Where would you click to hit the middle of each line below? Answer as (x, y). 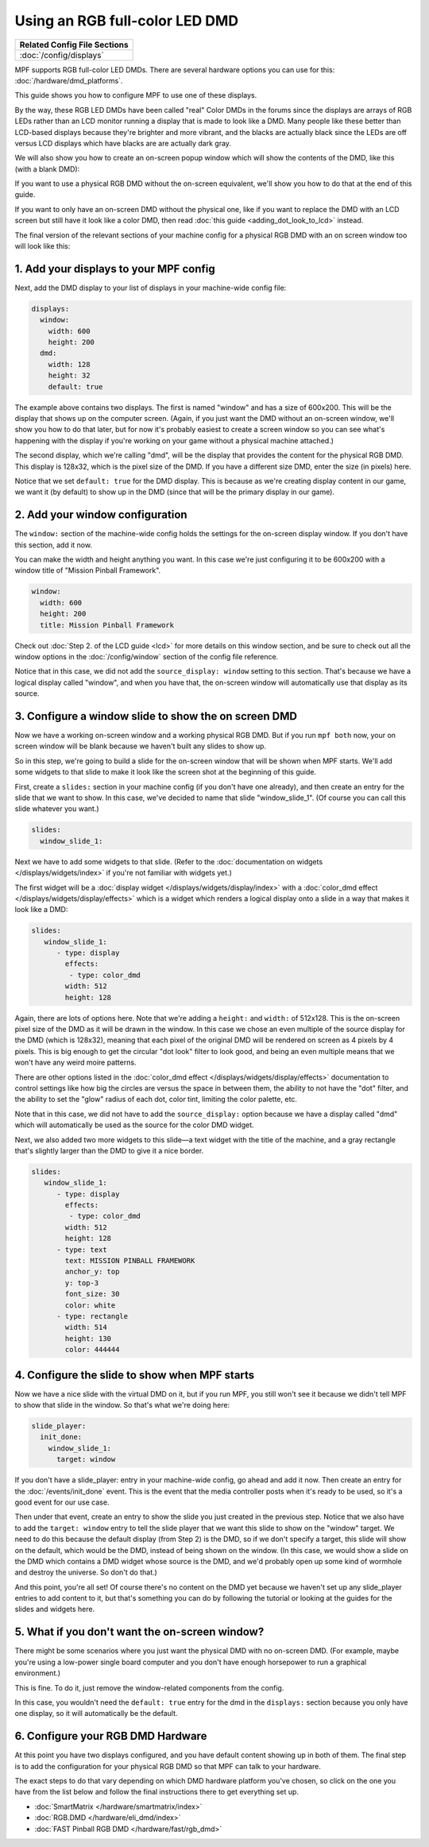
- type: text (82, 1250)
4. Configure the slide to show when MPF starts (135, 1375)
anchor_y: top (92, 1272)
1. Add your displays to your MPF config (115, 269)
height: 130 (88, 1338)
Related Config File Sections (74, 44)
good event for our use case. (62, 1502)
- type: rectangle (93, 1316)
